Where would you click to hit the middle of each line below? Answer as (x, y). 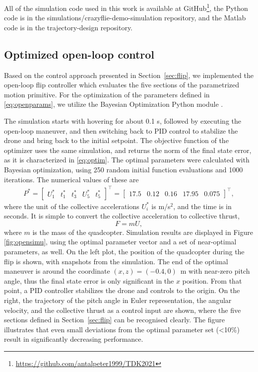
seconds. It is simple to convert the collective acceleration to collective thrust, (122, 216)
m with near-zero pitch (215, 271)
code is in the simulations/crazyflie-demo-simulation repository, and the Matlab (125, 18)
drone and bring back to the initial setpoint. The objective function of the (116, 140)
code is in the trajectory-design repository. (68, 27)
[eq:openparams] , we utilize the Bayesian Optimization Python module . (114, 104)
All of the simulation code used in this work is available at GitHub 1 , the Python (126, 7)
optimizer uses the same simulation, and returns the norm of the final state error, (128, 150)
